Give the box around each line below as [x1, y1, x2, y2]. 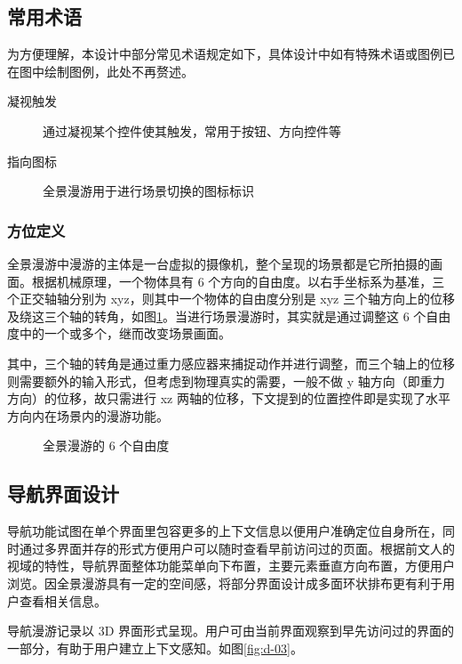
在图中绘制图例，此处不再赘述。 [7, 61, 194, 80]
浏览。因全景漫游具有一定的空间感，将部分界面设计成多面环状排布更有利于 [7, 573, 442, 592]
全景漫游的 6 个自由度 [43, 436, 170, 455]
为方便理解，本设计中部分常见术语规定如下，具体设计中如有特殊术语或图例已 [7, 45, 455, 63]
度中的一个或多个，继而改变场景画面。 [7, 324, 231, 343]
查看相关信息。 [19, 591, 107, 610]
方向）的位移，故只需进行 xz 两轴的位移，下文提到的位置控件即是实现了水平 [7, 389, 450, 408]
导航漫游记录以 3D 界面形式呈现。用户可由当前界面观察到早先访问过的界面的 [7, 621, 455, 640]
